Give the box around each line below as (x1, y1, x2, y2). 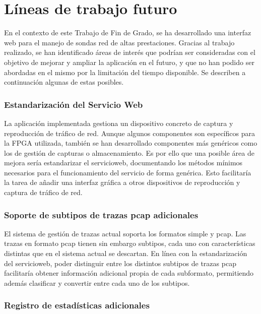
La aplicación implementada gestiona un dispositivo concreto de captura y (4, 117, 233, 128)
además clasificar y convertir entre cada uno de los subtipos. (4, 277, 190, 288)
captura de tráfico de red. (4, 187, 83, 198)
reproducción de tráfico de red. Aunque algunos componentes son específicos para (4, 128, 255, 138)
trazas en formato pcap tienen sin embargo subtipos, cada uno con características (4, 238, 255, 248)
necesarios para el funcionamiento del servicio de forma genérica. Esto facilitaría (4, 167, 251, 177)
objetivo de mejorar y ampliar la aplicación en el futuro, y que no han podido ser (4, 56, 254, 67)
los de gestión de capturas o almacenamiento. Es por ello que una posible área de (4, 147, 254, 158)
